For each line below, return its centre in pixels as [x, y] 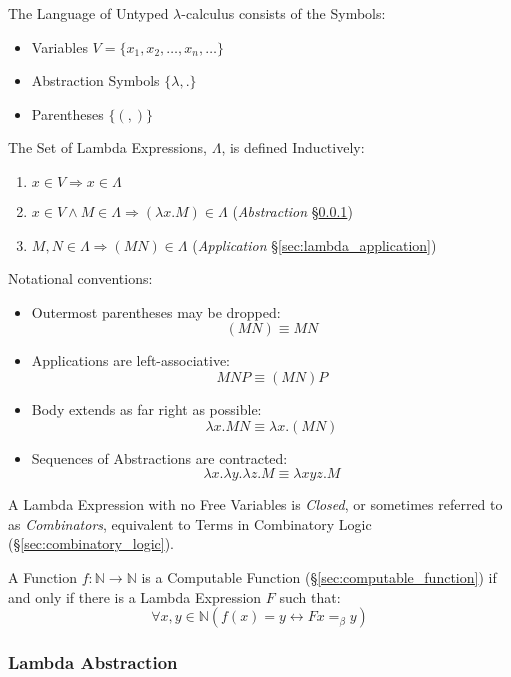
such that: [310, 596]
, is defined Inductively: [293, 147]
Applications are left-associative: [131, 360]
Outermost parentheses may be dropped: [156, 311]
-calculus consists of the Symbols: [283, 13]
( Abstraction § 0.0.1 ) [292, 210]
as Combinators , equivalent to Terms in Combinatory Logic [190, 523]
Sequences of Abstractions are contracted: [159, 457]
